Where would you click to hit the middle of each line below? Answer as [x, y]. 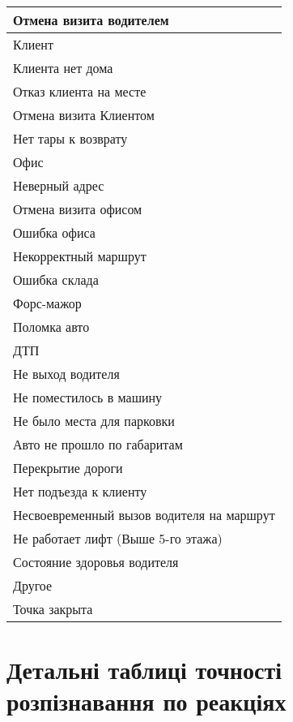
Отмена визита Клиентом [84, 115]
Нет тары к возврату [70, 138]
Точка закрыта [53, 609]
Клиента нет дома [63, 68]
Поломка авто [51, 327]
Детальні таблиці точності [144, 670]
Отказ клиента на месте [80, 91]
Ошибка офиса [54, 232]
